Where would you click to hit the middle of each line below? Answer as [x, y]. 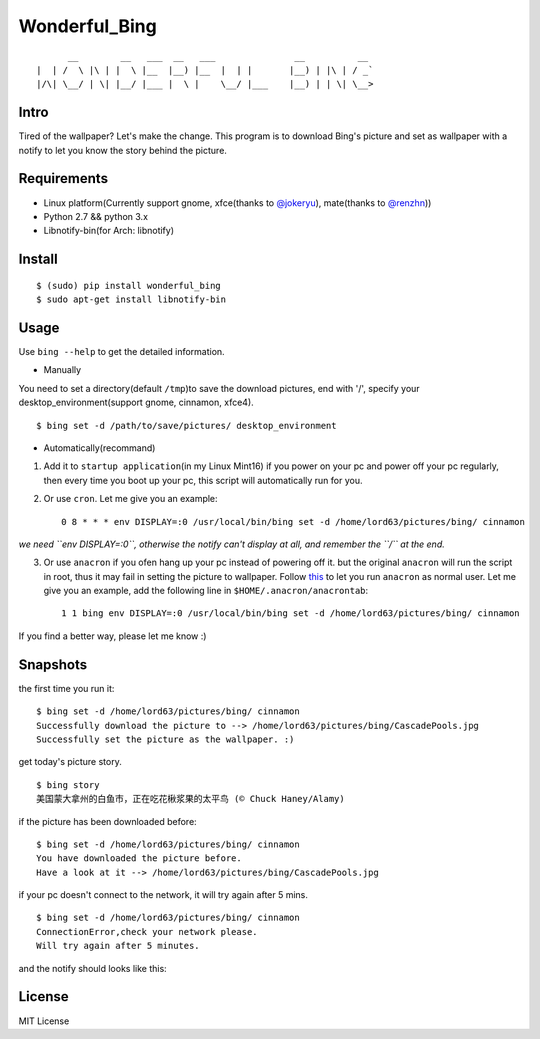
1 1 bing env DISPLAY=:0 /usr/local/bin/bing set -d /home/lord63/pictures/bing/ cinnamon [290, 613]
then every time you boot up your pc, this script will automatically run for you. [203, 480]
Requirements [63, 178]
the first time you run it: [66, 688]
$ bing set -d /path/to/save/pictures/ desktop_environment [186, 425]
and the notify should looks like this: [92, 968]
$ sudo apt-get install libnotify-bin [131, 299]
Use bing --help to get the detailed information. [121, 352]
